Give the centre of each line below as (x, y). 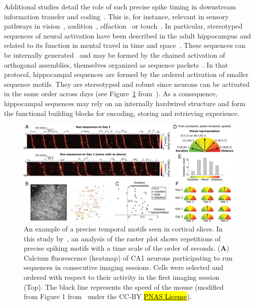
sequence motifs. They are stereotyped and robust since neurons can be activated (127, 84)
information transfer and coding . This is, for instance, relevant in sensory (116, 16)
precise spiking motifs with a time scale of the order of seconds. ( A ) (127, 248)
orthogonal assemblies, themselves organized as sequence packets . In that (116, 64)
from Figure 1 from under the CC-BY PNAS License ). (108, 296)
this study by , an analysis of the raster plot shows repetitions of (122, 238)
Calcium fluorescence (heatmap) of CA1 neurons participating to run (128, 257)
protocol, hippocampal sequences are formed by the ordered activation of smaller (126, 74)
